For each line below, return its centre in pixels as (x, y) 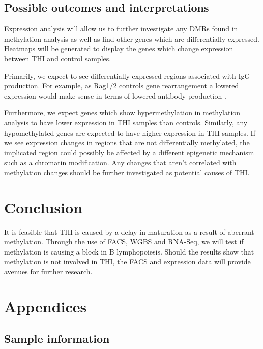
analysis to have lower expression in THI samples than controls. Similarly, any (126, 122)
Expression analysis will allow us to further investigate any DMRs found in (121, 29)
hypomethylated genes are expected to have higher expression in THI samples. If (130, 132)
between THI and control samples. (58, 58)
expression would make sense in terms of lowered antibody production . (115, 95)
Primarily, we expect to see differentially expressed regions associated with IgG (127, 75)
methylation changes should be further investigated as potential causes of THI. (127, 172)
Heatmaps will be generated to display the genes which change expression (119, 49)
